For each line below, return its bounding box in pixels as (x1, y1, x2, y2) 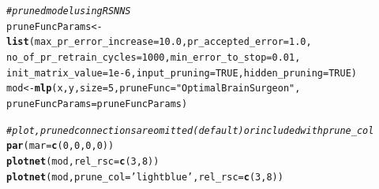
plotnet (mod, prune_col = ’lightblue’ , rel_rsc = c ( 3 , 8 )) (6, 171, 283, 183)
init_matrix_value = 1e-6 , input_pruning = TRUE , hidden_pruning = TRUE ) (6, 67, 357, 79)
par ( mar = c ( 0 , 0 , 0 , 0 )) (6, 140, 114, 152)
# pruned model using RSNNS (6, 6, 131, 17)
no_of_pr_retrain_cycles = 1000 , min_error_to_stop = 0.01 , (6, 51, 301, 63)
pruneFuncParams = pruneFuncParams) (6, 98, 188, 109)
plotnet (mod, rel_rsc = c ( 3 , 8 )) (6, 155, 159, 167)
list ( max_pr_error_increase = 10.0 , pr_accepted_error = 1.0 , (6, 36, 312, 48)
